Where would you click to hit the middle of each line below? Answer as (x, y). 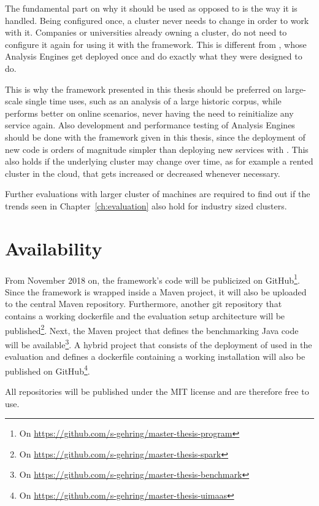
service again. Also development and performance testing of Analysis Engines (150, 125)
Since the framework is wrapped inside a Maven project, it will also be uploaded (156, 291)
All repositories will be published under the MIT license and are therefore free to (157, 391)
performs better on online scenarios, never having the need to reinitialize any (149, 113)
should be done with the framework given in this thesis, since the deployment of (155, 137)
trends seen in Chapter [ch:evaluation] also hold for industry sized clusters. (146, 205)
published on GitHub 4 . (48, 370)
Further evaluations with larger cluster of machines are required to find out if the (158, 194)
